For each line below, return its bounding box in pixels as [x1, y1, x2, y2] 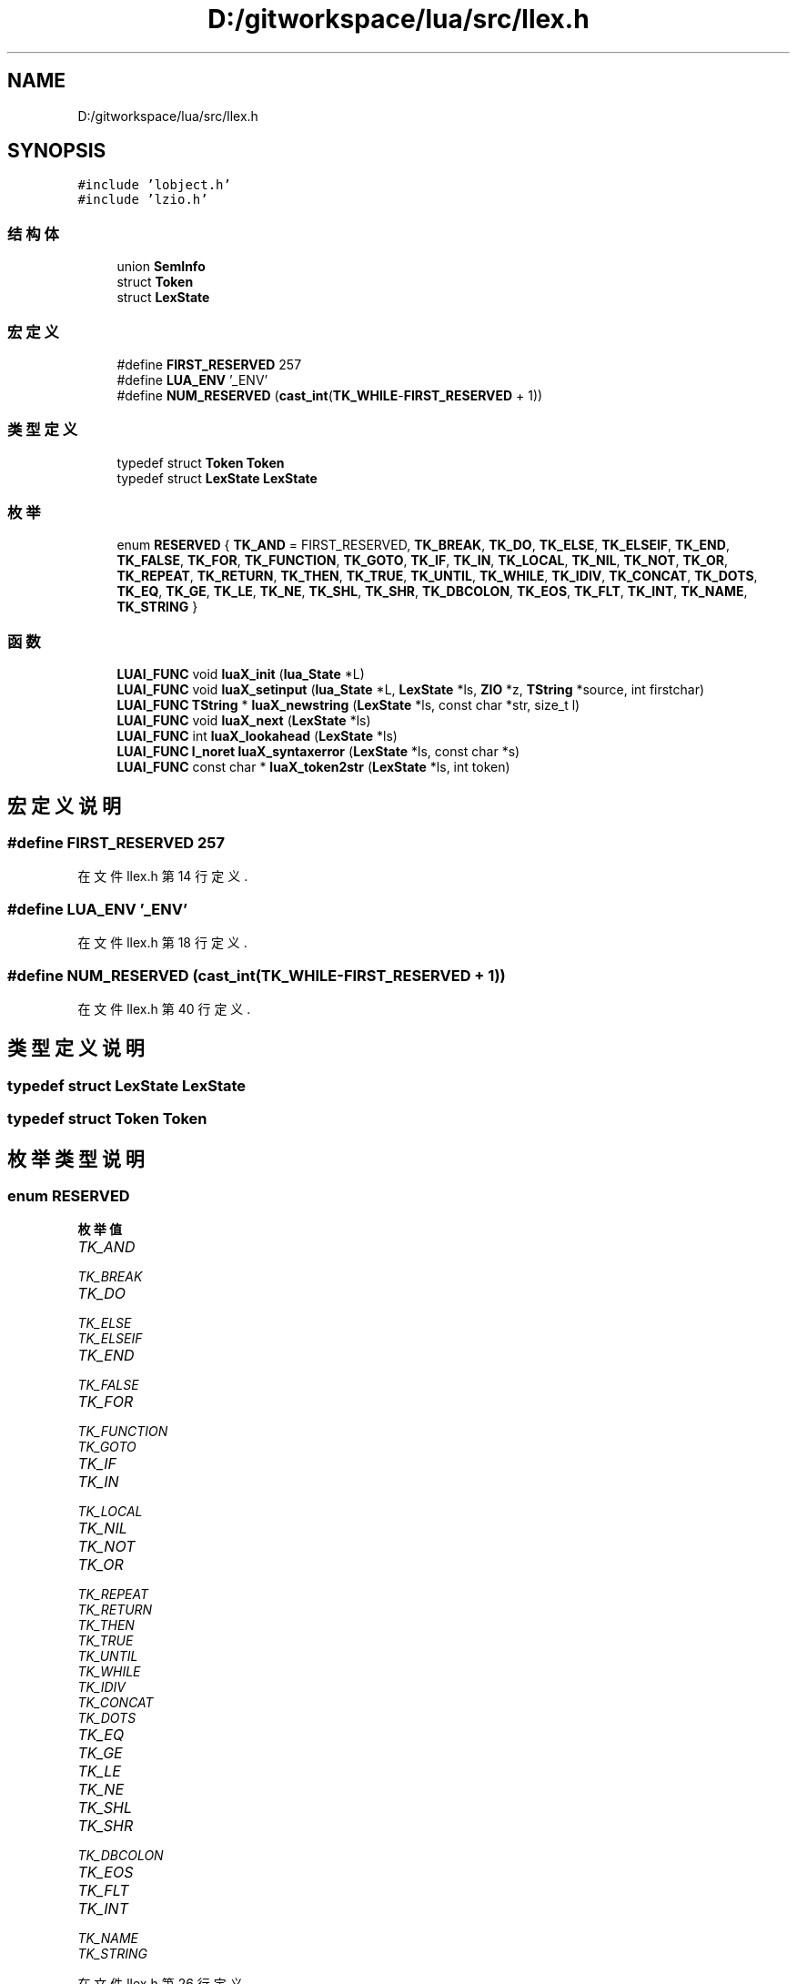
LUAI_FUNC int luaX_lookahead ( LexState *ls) [116, 728, 398, 744]
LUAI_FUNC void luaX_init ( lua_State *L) [116, 666, 365, 683]
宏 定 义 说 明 [7, 794, 121, 817]
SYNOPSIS [7, 139, 106, 163]
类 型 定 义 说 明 [7, 1037, 145, 1060]
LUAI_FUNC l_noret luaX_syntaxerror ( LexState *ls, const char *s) [116, 744, 520, 760]
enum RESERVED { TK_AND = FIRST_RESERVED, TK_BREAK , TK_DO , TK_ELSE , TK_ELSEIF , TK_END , [116, 537, 730, 553]
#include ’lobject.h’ [77, 177, 231, 193]
